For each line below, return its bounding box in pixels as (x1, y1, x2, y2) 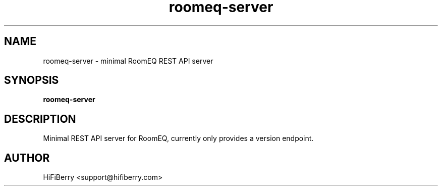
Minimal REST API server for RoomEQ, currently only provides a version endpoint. (43, 134, 314, 143)
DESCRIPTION (4, 112, 76, 125)
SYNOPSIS (4, 74, 59, 87)
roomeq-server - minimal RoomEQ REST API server (43, 56, 213, 65)
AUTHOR (4, 151, 50, 164)
